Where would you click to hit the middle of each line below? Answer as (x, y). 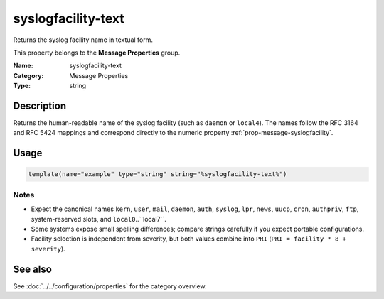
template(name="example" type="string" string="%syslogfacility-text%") (158, 174)
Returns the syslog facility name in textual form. (83, 40)
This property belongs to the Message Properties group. (97, 53)
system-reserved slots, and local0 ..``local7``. (98, 219)
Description (40, 105)
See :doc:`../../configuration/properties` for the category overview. (110, 286)
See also (33, 269)
